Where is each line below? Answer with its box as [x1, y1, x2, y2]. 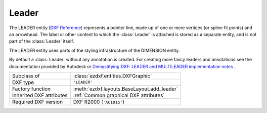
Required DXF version [12, 98, 63, 105]
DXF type [12, 79, 34, 86]
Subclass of [12, 72, 40, 79]
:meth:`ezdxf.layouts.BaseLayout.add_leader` [73, 85, 178, 92]
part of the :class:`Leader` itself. [9, 38, 74, 44]
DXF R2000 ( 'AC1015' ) [73, 98, 125, 105]
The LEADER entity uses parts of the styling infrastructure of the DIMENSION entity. [9, 47, 180, 53]
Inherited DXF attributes [12, 92, 68, 99]
